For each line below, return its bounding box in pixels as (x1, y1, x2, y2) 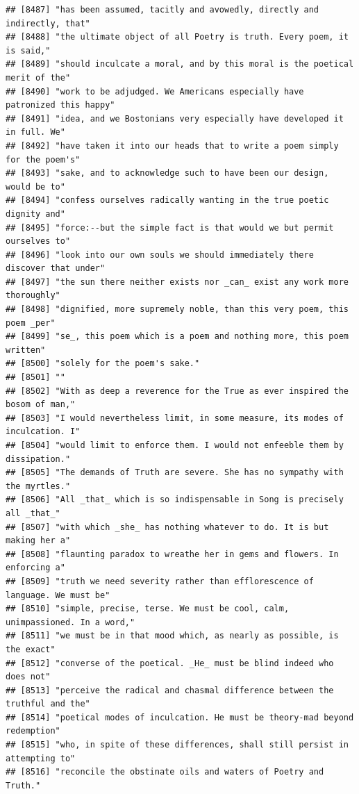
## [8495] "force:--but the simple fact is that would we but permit (6, 222, 334, 233)
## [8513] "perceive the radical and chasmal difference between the (6, 685, 334, 695)
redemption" (6, 726, 60, 736)
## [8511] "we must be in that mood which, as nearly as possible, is (6, 631, 339, 641)
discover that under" (6, 263, 106, 274)
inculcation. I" (6, 427, 81, 437)
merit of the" (6, 72, 71, 83)
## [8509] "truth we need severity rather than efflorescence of (6, 576, 314, 586)
